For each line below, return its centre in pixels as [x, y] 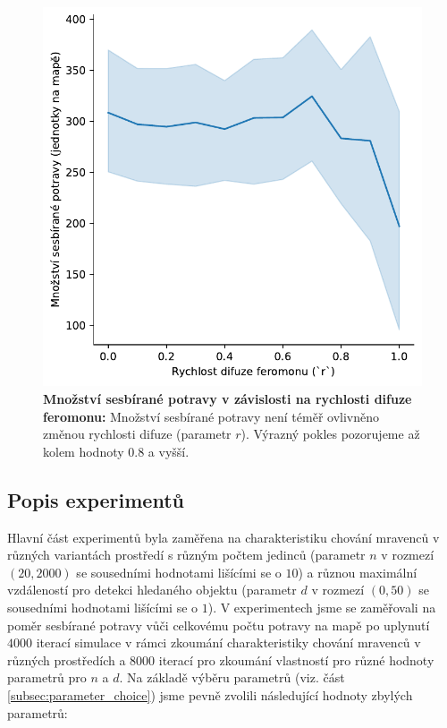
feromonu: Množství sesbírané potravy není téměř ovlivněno [211, 416]
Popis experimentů [96, 499]
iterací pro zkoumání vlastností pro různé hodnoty [296, 659]
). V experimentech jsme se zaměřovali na [322, 607]
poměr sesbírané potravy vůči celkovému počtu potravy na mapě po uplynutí [219, 625]
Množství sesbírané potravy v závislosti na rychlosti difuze [228, 399]
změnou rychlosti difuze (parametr [137, 434]
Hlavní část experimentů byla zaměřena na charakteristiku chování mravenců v [223, 537]
